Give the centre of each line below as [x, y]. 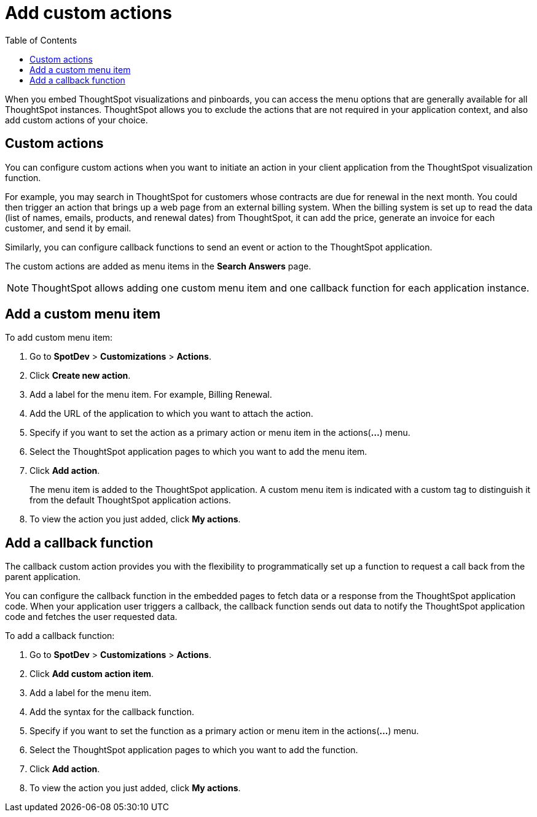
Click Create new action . [80, 376]
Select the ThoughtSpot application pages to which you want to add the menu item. [198, 452]
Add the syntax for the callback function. [112, 712]
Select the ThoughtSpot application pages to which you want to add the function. [194, 750]
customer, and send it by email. [68, 228]
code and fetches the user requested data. [91, 617]
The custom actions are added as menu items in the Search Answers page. [158, 266]
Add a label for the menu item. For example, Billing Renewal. [151, 395]
